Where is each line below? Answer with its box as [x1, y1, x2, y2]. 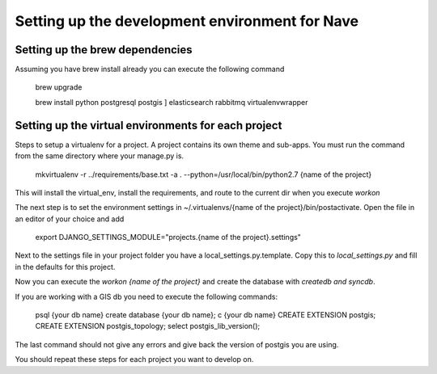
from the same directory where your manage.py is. [15, 151, 185, 161]
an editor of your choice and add [15, 214, 125, 224]
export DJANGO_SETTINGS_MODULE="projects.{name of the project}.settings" [35, 233, 301, 242]
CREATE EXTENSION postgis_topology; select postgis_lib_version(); [35, 321, 261, 331]
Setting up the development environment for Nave [15, 12, 359, 30]
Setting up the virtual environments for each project [15, 118, 282, 132]
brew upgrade [35, 82, 83, 92]
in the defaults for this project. [15, 262, 116, 271]
